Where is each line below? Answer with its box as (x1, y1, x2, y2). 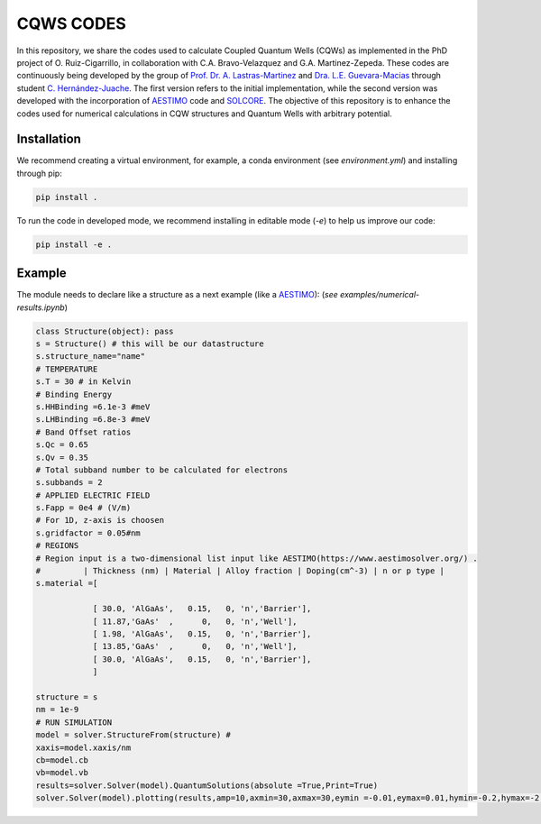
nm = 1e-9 (35, 704, 79, 715)
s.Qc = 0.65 (35, 440, 89, 450)
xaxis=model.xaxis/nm (35, 742, 132, 753)
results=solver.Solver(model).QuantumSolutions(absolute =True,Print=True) (35, 780, 379, 791)
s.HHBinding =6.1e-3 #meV (35, 401, 151, 412)
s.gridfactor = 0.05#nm (35, 527, 142, 538)
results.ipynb (16, 302, 65, 313)
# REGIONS (35, 541, 79, 551)
